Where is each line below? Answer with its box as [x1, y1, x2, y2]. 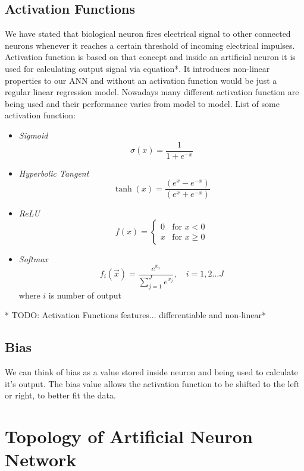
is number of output [48, 288, 122, 301]
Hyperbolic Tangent [18, 167, 89, 179]
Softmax [18, 252, 48, 265]
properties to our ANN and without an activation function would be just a [5, 74, 277, 86]
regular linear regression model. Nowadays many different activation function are [5, 86, 299, 98]
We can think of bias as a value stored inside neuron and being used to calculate [5, 366, 298, 378]
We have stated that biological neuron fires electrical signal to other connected [5, 27, 291, 40]
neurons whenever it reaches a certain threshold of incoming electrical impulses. [5, 39, 295, 51]
